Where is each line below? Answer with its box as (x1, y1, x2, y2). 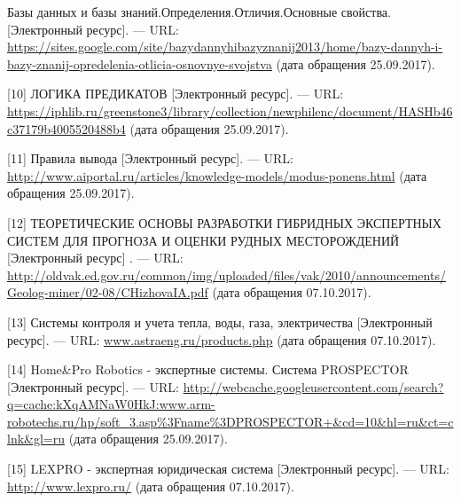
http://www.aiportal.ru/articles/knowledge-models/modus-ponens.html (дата (7, 166, 427, 184)
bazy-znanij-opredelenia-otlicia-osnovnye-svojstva (7, 54, 272, 73)
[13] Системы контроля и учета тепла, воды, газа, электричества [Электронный (7, 312, 433, 331)
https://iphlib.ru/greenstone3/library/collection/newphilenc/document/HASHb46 (7, 101, 453, 120)
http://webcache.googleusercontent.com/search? (183, 377, 444, 396)
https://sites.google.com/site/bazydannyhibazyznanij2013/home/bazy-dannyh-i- (7, 37, 443, 56)
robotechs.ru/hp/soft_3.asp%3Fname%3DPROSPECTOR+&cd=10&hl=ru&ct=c (7, 412, 454, 430)
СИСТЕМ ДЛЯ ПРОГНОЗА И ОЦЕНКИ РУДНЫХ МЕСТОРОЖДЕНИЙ (7, 231, 400, 249)
